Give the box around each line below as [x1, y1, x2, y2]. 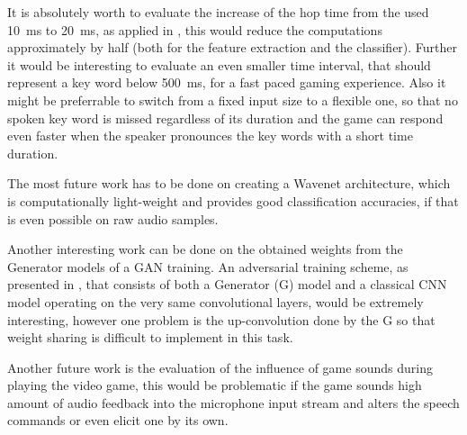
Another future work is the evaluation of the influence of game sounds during [7, 358, 433, 376]
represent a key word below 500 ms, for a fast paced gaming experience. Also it [7, 73, 446, 92]
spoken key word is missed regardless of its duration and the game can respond [7, 108, 444, 127]
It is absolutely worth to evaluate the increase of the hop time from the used [7, 3, 429, 21]
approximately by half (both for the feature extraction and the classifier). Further [7, 38, 458, 57]
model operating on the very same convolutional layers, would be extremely [7, 292, 424, 311]
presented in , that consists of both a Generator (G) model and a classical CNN [7, 275, 447, 294]
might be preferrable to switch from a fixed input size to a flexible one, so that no [7, 90, 458, 109]
